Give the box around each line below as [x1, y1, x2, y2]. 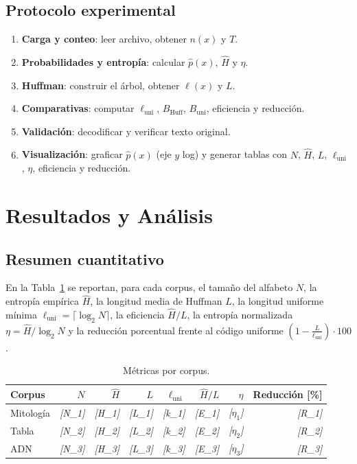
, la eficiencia [110, 308, 165, 321]
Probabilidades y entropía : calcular [21, 55, 185, 69]
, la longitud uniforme [231, 294, 324, 308]
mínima [5, 308, 37, 321]
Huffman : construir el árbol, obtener [21, 78, 180, 92]
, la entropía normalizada [187, 308, 293, 321]
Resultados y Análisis [5, 200, 213, 229]
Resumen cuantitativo [5, 248, 164, 269]
